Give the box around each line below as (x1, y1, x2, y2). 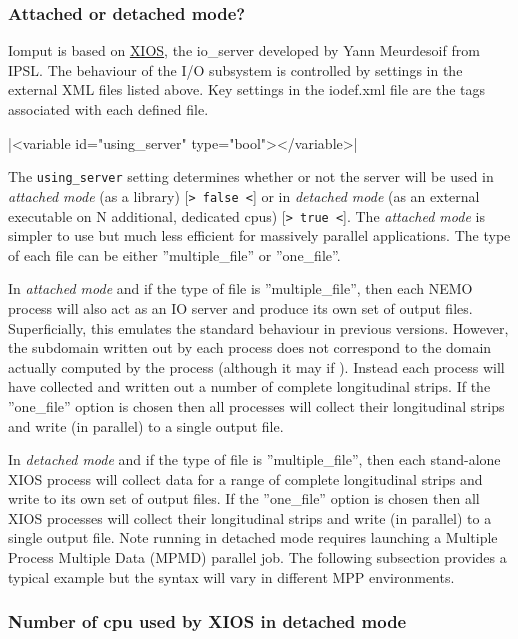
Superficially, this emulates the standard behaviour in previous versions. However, (8, 317, 509, 338)
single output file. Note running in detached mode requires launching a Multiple (8, 527, 498, 548)
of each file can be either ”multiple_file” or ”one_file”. (8, 244, 341, 265)
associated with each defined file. (8, 99, 209, 119)
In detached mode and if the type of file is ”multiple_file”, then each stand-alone (8, 449, 501, 470)
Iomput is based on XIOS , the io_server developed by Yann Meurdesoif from (8, 40, 480, 61)
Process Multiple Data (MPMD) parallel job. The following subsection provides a (8, 547, 507, 568)
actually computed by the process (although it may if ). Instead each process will (8, 356, 505, 377)
